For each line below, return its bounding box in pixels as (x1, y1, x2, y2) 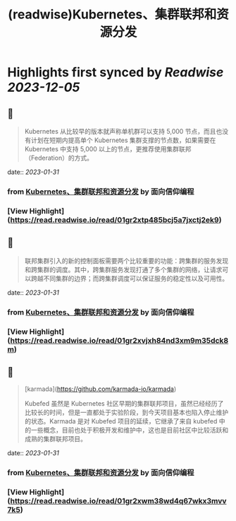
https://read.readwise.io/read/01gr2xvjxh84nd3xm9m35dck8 (10, 335, 229, 345)
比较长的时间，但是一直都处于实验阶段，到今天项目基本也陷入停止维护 (24, 408, 229, 417)
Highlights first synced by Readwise (7, 64, 224, 81)
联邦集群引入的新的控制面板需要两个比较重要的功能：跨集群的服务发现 (24, 256, 229, 265)
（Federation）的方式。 (24, 153, 94, 162)
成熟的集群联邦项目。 (24, 435, 87, 443)
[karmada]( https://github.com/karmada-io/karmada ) (24, 385, 177, 393)
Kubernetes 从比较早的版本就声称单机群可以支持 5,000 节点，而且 (24, 127, 216, 135)
